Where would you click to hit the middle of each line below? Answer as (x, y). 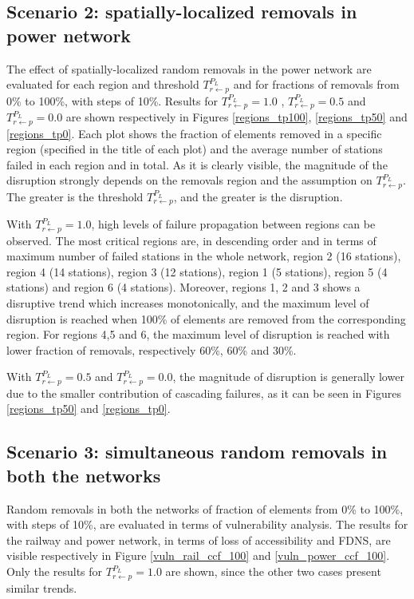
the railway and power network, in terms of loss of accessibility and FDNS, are (199, 539)
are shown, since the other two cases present (273, 571)
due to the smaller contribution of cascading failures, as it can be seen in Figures (204, 393)
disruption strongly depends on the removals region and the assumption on (189, 180)
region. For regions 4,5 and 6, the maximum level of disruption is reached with (198, 334)
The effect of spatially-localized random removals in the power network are (189, 68)
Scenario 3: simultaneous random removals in (197, 452)
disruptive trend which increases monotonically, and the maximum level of (188, 303)
